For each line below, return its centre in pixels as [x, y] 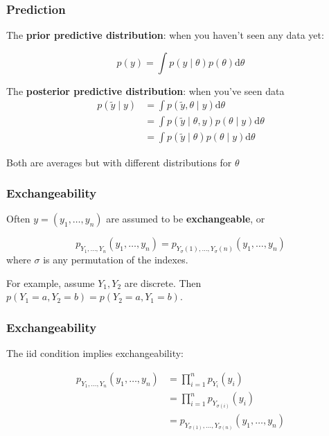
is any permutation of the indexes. [116, 260]
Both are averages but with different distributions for [119, 162]
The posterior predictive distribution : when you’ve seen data [145, 90]
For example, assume [51, 282]
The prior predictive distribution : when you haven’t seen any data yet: [165, 35]
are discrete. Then [163, 282]
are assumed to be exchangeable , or [186, 219]
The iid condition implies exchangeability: [95, 353]
